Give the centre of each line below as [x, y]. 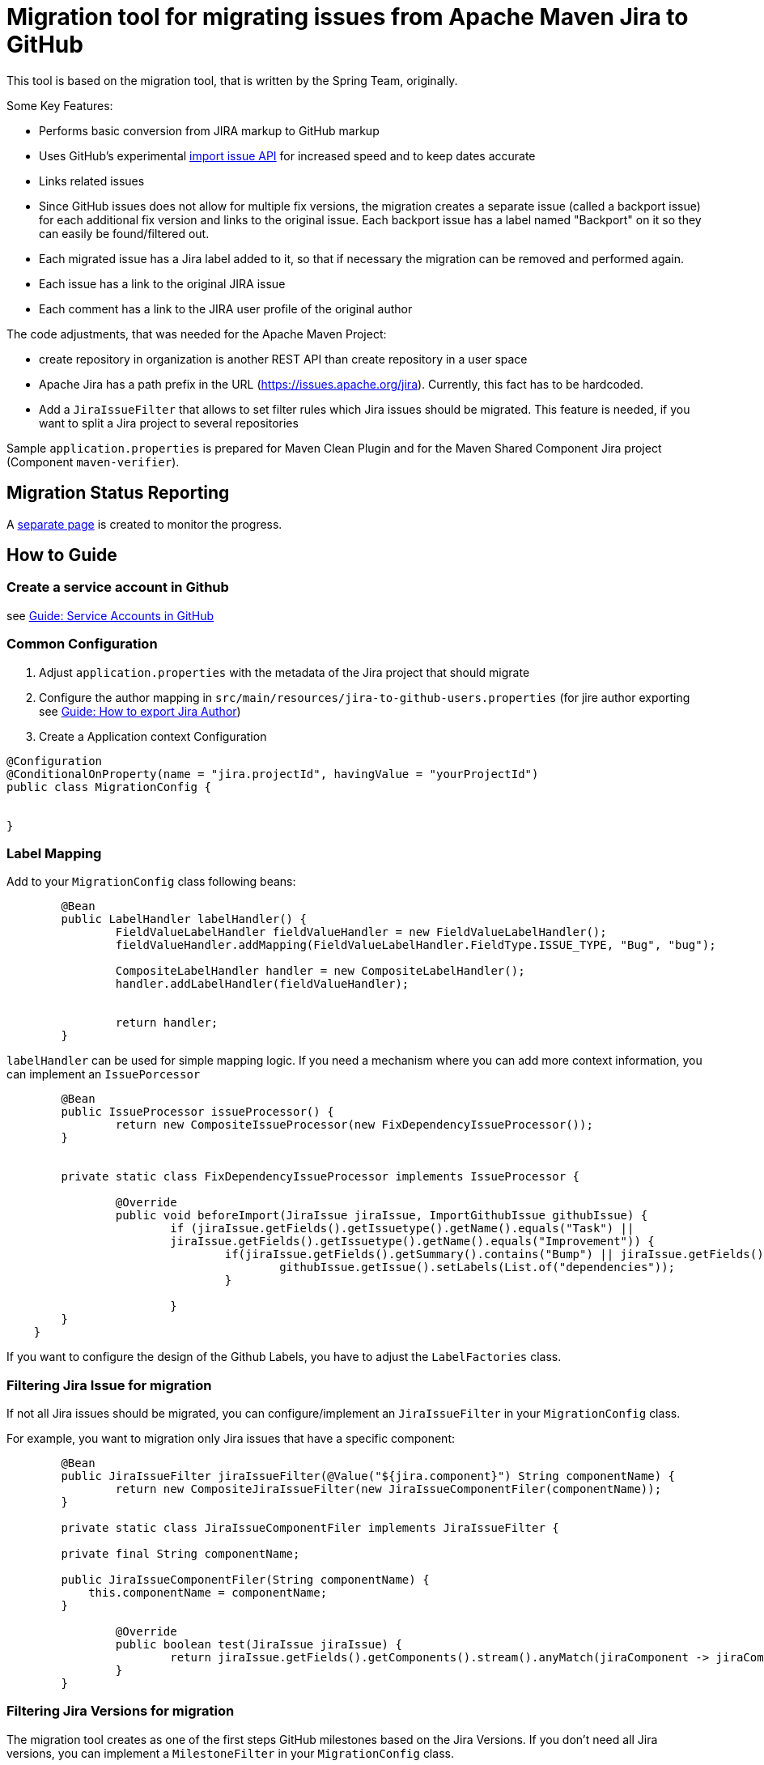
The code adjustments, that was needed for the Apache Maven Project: [197, 334]
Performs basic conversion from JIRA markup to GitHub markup [209, 130]
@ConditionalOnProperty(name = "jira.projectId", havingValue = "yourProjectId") [273, 774]
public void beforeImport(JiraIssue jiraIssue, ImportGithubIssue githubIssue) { [382, 1216]
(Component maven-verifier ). [93, 461]
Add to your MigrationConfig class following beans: [151, 882]
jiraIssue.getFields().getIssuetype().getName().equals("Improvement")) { [412, 1242]
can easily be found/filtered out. [124, 233]
